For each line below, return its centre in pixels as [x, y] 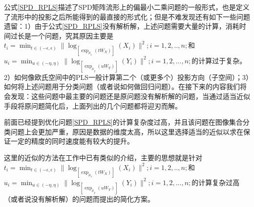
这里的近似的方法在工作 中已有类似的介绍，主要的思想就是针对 [103, 157]
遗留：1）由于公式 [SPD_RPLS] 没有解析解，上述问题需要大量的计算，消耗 [122, 26]
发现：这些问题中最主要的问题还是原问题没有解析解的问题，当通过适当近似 [130, 96]
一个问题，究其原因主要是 [72, 35]
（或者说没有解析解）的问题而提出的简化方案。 [79, 198]
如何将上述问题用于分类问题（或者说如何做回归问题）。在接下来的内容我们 [122, 86]
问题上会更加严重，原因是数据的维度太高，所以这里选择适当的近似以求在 [127, 131]
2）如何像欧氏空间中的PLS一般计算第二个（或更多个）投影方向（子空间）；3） [127, 77]
